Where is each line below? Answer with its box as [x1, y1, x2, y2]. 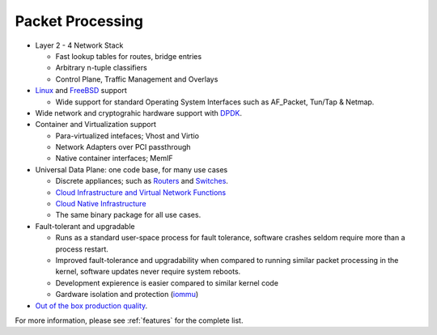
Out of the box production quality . [35, 300, 148, 311]
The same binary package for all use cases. [55, 210, 202, 220]
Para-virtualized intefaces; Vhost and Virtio [55, 130, 200, 141]
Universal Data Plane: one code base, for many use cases [35, 164, 228, 174]
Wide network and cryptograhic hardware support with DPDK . [35, 108, 243, 117]
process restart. [55, 244, 109, 254]
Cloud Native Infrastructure [55, 199, 146, 209]
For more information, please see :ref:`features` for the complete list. [15, 316, 244, 325]
